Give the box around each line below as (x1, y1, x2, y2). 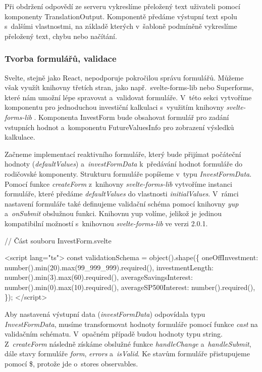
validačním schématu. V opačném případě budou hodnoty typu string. (5, 328, 223, 339)
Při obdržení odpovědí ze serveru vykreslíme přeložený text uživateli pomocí (5, 1, 240, 11)
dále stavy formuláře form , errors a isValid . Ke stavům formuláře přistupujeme (5, 348, 250, 359)
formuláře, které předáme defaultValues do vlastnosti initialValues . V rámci (5, 188, 239, 199)
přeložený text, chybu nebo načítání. (5, 30, 117, 41)
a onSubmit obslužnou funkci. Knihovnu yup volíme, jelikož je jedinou (5, 208, 222, 219)
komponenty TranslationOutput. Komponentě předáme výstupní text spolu (5, 11, 237, 21)
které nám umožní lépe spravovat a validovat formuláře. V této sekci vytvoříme (5, 92, 252, 102)
